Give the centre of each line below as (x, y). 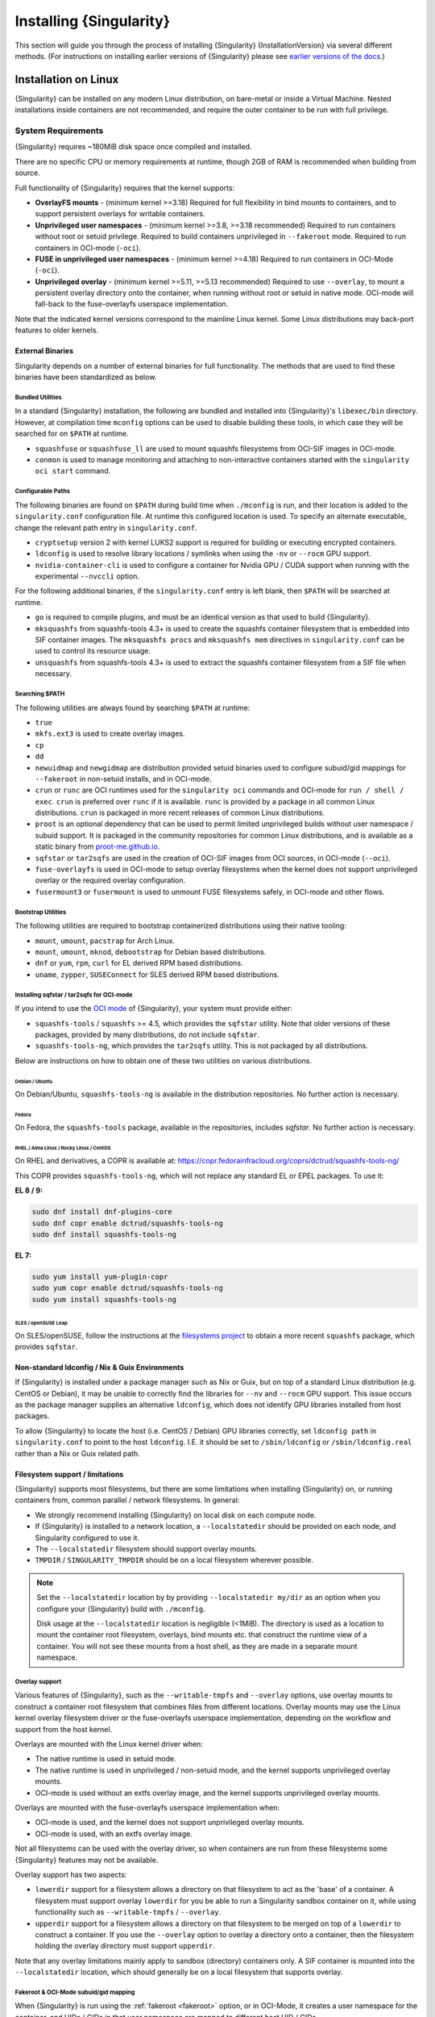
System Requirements (59, 131)
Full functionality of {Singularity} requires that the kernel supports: (125, 188)
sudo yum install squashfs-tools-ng (104, 1299)
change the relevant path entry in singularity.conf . (106, 528)
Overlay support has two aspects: (71, 1874)
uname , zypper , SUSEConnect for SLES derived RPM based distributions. (157, 974)
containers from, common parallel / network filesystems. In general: (127, 1500)
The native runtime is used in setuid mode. (106, 1759)
